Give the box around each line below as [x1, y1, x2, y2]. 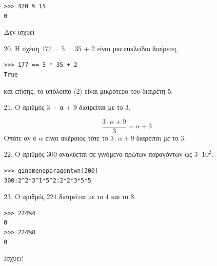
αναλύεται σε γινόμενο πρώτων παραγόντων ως [59, 149, 192, 159]
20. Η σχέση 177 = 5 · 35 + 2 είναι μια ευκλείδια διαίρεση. [4, 43, 178, 53]
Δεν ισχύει [4, 27, 35, 37]
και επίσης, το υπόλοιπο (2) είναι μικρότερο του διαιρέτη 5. [4, 85, 173, 96]
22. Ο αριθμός [4, 149, 44, 159]
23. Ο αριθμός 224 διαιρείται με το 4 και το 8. [4, 191, 136, 202]
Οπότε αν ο [4, 132, 37, 143]
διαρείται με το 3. [136, 132, 186, 143]
